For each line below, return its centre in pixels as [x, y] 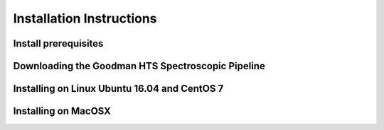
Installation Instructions [85, 18]
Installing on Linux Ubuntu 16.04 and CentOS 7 [118, 89]
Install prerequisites [58, 43]
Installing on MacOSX [62, 111]
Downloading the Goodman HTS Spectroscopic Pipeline [139, 66]
